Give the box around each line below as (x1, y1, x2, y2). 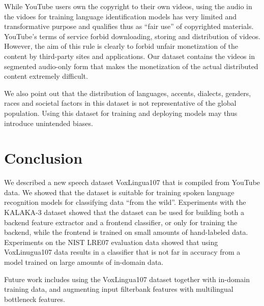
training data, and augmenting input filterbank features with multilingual (4, 284, 233, 294)
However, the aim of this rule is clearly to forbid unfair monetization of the (4, 41, 239, 51)
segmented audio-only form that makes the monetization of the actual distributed (4, 60, 258, 71)
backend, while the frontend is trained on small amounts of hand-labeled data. (4, 227, 248, 237)
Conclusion (4, 147, 83, 168)
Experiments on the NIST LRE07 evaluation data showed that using (4, 236, 218, 247)
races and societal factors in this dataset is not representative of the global (4, 98, 237, 108)
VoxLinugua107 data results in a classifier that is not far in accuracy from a (4, 247, 241, 257)
